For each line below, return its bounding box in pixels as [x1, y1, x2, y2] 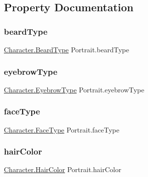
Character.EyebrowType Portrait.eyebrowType [4, 84, 145, 94]
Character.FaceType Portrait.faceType [4, 124, 120, 134]
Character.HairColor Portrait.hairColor [4, 164, 122, 175]
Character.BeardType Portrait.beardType [4, 44, 129, 54]
